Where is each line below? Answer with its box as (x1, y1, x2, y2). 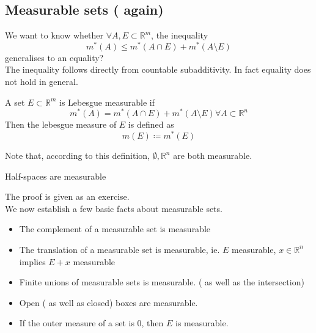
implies (19, 255, 46, 268)
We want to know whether (5, 29, 104, 42)
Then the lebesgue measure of (5, 118, 117, 131)
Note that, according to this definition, (5, 149, 150, 161)
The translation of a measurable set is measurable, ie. (19, 243, 220, 255)
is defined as (128, 118, 174, 131)
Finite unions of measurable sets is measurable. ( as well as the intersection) (19, 276, 304, 288)
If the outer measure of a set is (19, 317, 134, 329)
